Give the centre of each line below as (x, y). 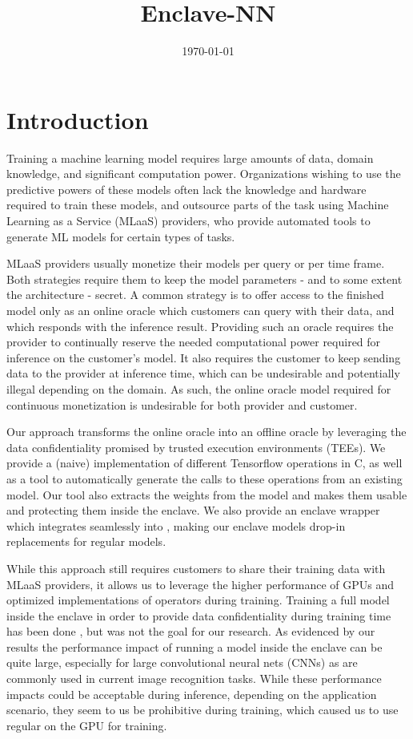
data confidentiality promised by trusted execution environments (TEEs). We (196, 447)
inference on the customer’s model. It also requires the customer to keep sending (204, 357)
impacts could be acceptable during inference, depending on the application (192, 694)
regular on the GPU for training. (87, 725)
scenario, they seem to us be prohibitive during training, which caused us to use (202, 710)
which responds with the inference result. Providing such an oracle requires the (200, 326)
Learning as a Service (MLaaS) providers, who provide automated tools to (188, 221)
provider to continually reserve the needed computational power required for (194, 342)
